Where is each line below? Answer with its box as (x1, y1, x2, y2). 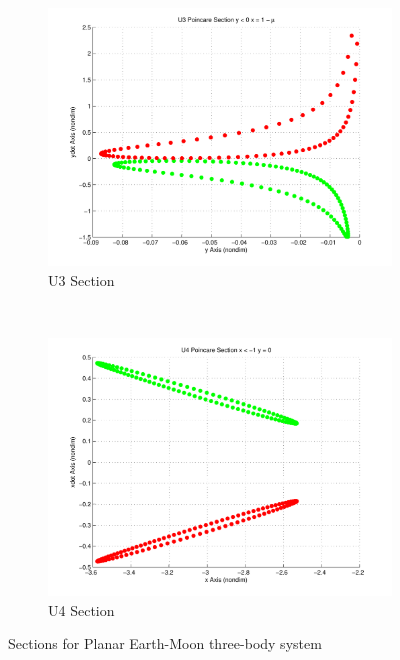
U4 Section (48, 599, 115, 620)
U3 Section (48, 269, 115, 290)
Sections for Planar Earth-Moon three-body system (8, 633, 322, 654)
